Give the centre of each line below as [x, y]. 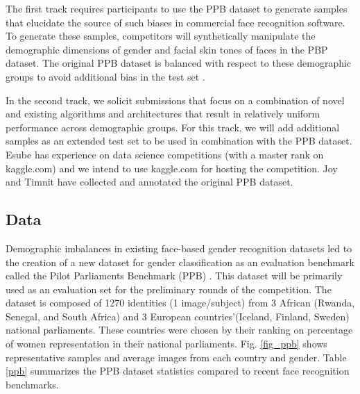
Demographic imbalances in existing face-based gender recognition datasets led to [179, 248]
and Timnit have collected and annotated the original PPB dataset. [149, 182]
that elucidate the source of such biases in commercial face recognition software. [175, 22]
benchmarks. [32, 384]
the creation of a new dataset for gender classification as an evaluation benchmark [180, 262]
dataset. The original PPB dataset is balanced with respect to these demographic [179, 63]
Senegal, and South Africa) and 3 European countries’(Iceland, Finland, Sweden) [178, 316]
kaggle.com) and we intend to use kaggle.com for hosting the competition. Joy [172, 168]
